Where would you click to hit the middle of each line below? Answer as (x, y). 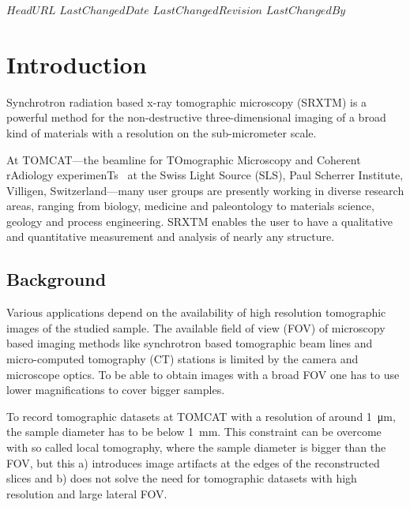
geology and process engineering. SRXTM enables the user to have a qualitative (200, 221)
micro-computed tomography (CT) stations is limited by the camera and (182, 359)
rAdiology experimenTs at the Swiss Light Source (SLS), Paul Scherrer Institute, (205, 175)
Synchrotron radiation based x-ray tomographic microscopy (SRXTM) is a (187, 101)
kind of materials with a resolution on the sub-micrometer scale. (162, 132)
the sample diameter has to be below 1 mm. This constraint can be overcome (194, 432)
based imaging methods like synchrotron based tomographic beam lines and (190, 343)
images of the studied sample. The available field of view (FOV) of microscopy (196, 327)
